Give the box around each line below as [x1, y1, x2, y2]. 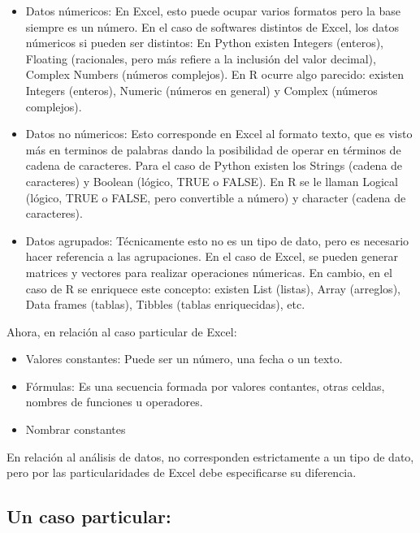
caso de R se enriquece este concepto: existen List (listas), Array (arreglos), [25, 279, 401, 297]
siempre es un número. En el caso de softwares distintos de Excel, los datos [25, 18, 400, 35]
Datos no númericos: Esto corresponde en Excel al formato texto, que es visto [25, 125, 413, 142]
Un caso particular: [6, 504, 171, 529]
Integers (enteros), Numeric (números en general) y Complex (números [25, 81, 378, 98]
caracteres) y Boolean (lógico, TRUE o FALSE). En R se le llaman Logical [25, 172, 398, 189]
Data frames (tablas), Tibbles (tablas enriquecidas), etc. [25, 296, 305, 313]
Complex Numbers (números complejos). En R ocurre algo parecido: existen [25, 66, 405, 83]
